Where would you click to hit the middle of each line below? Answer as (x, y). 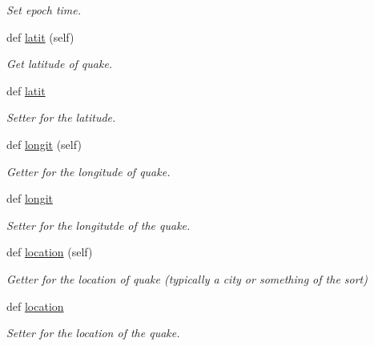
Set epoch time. (44, 10)
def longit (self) (44, 144)
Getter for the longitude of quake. (88, 171)
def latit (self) (40, 36)
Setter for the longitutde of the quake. (99, 225)
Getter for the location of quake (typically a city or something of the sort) (187, 278)
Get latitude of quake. (60, 64)
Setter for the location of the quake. (93, 333)
